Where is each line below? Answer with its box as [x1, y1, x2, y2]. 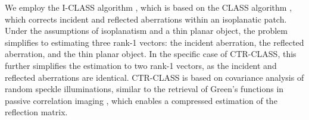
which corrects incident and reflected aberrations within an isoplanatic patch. [5, 12, 287, 25]
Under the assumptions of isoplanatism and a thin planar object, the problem [5, 24, 288, 37]
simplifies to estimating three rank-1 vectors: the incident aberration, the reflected [5, 36, 304, 48]
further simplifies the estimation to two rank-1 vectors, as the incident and [5, 59, 277, 71]
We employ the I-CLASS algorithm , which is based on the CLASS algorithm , [5, 1, 292, 13]
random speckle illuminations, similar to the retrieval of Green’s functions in [5, 83, 284, 95]
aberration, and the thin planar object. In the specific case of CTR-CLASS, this [5, 48, 296, 60]
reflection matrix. [5, 106, 68, 118]
